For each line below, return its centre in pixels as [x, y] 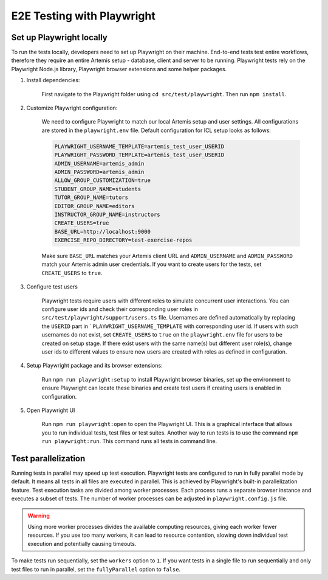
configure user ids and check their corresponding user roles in [120, 309]
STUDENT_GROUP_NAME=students [98, 189]
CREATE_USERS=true [82, 223]
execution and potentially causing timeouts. [82, 543]
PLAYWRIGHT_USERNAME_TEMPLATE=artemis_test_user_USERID [139, 146]
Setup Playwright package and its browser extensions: [95, 366]
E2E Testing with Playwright [84, 16]
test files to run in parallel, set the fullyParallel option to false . [96, 569]
